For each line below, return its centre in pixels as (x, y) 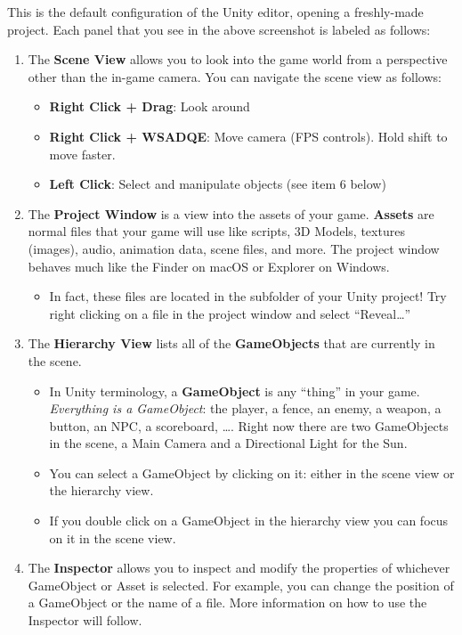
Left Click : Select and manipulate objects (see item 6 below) (218, 184)
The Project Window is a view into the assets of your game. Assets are (231, 213)
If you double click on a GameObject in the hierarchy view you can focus (249, 521)
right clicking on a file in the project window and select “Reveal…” (230, 313)
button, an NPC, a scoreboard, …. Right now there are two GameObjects (249, 425)
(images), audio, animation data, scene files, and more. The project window (234, 248)
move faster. (82, 154)
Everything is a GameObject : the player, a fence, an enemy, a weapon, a (245, 408)
